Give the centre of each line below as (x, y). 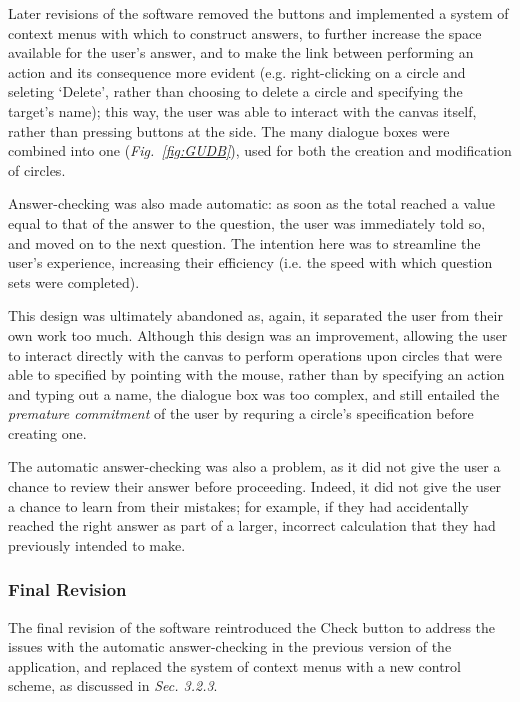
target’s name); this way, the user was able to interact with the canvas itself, (242, 110)
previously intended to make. (97, 544)
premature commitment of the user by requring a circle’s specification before (241, 413)
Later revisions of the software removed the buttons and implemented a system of (258, 13)
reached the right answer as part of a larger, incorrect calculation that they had (252, 525)
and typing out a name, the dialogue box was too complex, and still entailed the (254, 393)
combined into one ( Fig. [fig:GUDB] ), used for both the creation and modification (260, 150)
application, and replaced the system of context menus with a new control (234, 665)
